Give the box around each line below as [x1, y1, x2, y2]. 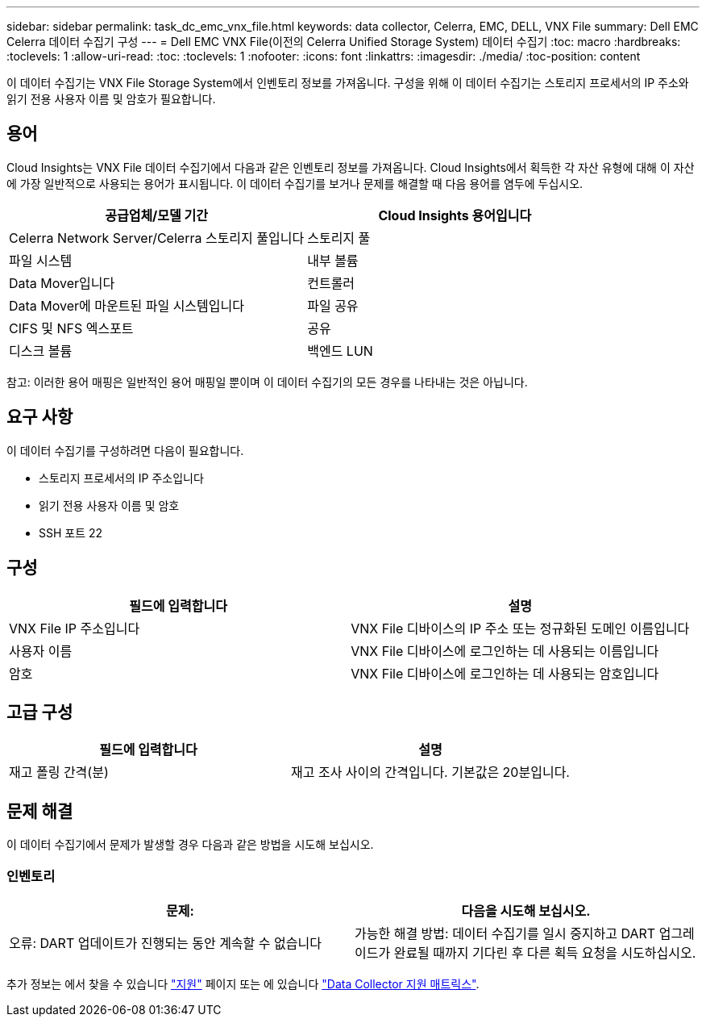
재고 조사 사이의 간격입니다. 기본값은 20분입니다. [290, 764, 570, 781]
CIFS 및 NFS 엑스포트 [9, 319, 134, 336]
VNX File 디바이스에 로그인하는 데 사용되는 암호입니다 [351, 665, 659, 682]
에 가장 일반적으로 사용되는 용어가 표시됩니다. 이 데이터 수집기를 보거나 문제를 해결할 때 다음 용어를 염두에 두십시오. [6, 176, 583, 190]
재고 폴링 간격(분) [9, 764, 109, 781]
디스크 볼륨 [9, 342, 73, 359]
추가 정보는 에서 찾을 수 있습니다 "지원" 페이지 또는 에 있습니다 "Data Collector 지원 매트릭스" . [6, 976, 480, 991]
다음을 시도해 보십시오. [461, 902, 591, 919]
